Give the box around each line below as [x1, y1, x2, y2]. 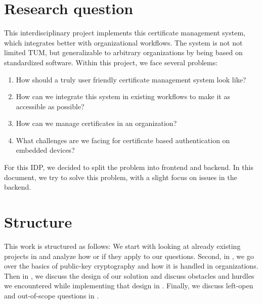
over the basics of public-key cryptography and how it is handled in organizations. [4, 260, 258, 271]
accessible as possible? [16, 101, 84, 111]
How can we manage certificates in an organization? [16, 118, 177, 128]
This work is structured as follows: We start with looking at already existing [4, 240, 241, 251]
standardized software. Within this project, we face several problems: [4, 57, 218, 67]
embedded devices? [16, 145, 75, 155]
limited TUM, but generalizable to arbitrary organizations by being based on [4, 47, 243, 58]
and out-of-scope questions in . [4, 290, 99, 300]
